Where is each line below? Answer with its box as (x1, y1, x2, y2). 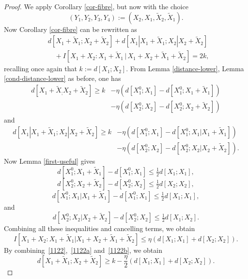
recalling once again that (4, 63, 77, 74)
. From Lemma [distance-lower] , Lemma (126, 63, 244, 74)
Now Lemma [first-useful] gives (4, 156, 95, 166)
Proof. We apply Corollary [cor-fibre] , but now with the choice (4, 1, 188, 11)
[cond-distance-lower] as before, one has (4, 73, 121, 83)
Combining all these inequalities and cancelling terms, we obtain (4, 223, 195, 233)
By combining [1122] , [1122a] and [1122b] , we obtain (4, 245, 162, 255)
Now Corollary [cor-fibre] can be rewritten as (4, 24, 137, 34)
